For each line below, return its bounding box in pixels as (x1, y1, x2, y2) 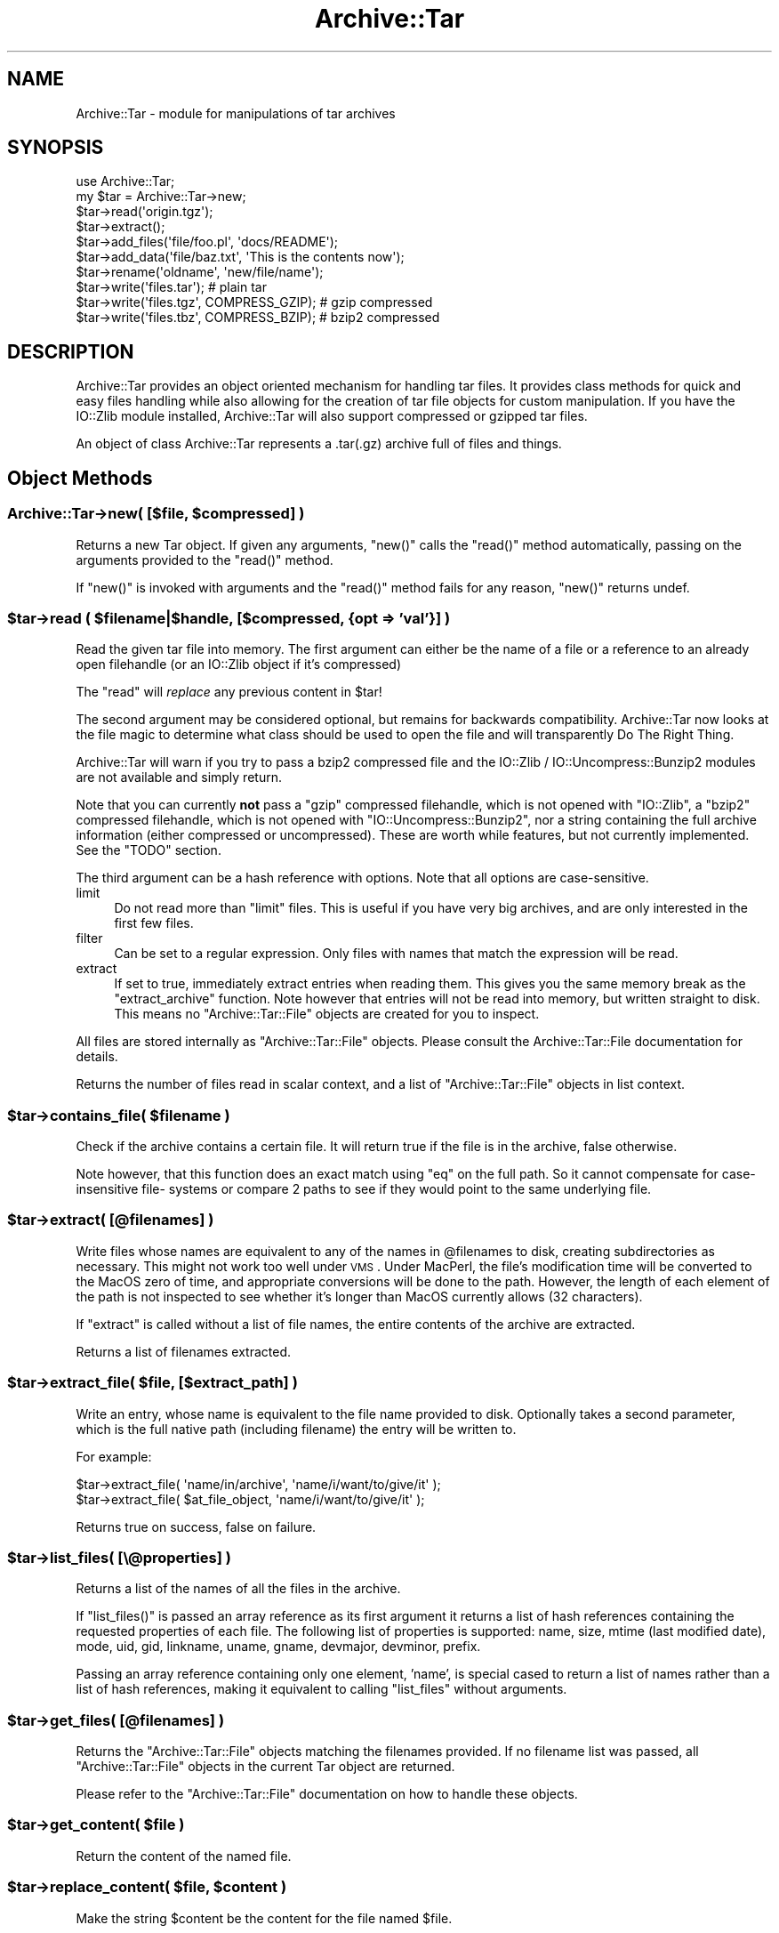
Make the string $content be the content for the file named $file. (76, 1910, 453, 1926)
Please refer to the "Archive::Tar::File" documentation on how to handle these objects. (76, 1786, 578, 1801)
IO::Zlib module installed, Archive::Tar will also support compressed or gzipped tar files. (76, 408, 588, 424)
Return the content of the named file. (76, 1848, 292, 1864)
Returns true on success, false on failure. (76, 1518, 317, 1534)
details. (76, 1049, 118, 1065)
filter (76, 930, 103, 946)
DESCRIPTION (7, 340, 134, 363)
